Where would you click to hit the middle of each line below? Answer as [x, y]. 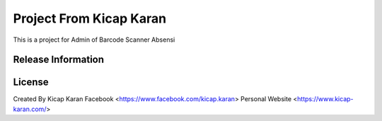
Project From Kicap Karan [89, 18]
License [31, 82]
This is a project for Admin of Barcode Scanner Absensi [94, 40]
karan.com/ [30, 109]
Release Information [59, 60]
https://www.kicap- [325, 99]
